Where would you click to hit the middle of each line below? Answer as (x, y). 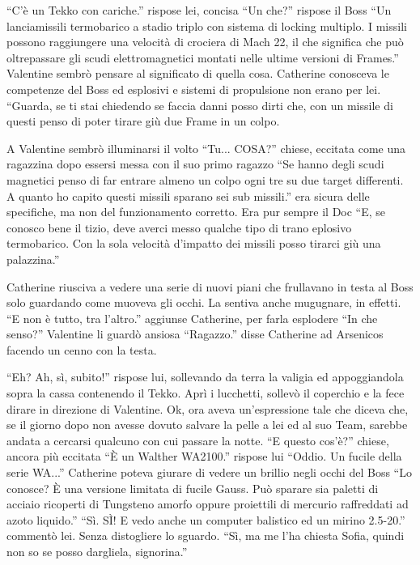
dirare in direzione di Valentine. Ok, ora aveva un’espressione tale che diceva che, (208, 408)
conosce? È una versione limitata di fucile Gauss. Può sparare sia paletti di (193, 488)
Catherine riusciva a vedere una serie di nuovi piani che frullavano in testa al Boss (210, 286)
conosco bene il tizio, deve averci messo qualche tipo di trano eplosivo (179, 227)
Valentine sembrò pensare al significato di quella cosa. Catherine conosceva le (198, 73)
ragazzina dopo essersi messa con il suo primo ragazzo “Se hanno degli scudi (195, 164)
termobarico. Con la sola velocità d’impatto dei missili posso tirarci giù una (194, 243)
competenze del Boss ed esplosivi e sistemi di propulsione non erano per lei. (194, 89)
